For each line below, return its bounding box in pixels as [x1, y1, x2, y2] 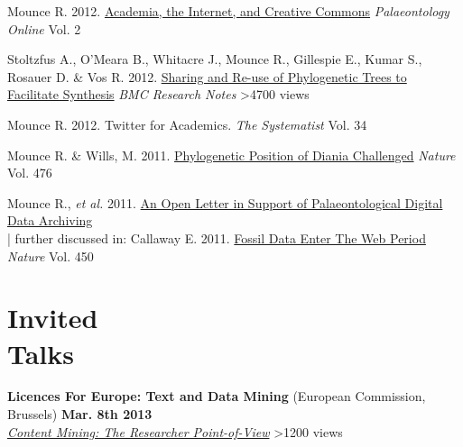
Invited [7, 299, 98, 336]
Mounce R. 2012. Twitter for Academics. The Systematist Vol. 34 [7, 114, 367, 133]
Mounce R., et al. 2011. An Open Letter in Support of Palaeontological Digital [7, 193, 443, 212]
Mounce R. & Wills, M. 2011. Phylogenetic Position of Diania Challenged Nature [7, 145, 456, 164]
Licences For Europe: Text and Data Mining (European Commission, [7, 387, 426, 406]
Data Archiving [7, 211, 93, 230]
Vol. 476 [7, 163, 52, 182]
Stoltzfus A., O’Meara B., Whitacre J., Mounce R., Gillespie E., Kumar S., [7, 50, 422, 68]
